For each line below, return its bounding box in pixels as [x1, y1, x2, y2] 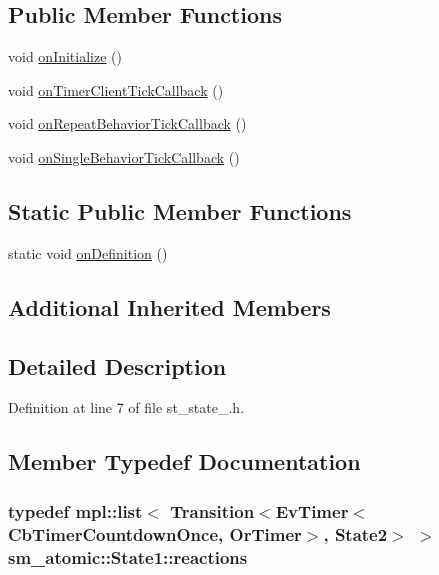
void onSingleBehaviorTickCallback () [8, 146, 240, 167]
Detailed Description [8, 350, 227, 381]
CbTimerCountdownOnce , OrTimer [8, 521, 302, 546]
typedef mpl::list [8, 498, 143, 523]
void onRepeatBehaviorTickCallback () [8, 113, 247, 134]
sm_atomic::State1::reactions [8, 544, 248, 569]
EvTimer [275, 498, 349, 523]
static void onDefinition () [8, 242, 168, 263]
